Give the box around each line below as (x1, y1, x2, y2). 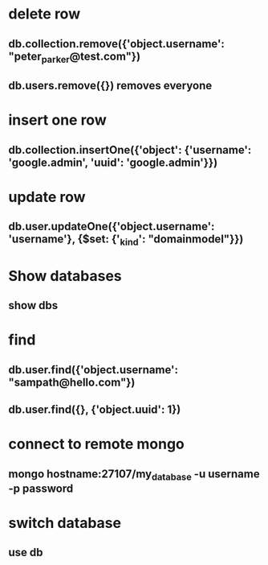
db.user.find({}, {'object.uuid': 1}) (8, 403, 181, 417)
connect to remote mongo (8, 435, 185, 453)
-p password (8, 481, 74, 495)
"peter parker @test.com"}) (8, 49, 141, 65)
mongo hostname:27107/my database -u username (8, 467, 260, 483)
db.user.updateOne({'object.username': (8, 220, 215, 233)
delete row (8, 5, 81, 23)
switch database (8, 514, 122, 532)
